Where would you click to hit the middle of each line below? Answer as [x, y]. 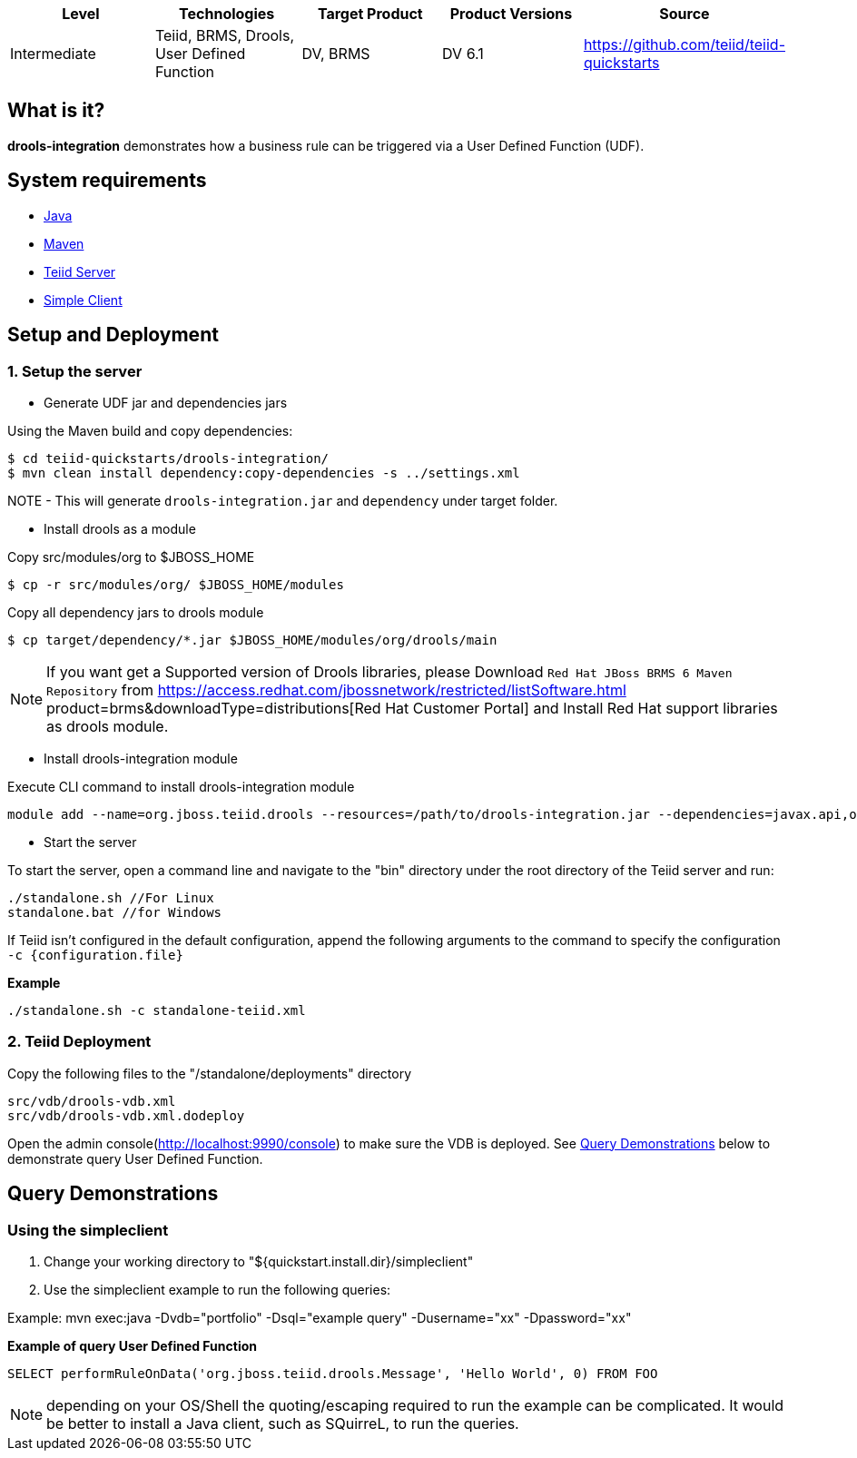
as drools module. [108, 726]
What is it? [56, 111]
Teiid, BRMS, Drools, [224, 35]
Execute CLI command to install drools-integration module [181, 786]
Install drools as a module [120, 528]
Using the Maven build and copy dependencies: [150, 430]
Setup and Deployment [113, 335]
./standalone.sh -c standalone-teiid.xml [157, 1010]
